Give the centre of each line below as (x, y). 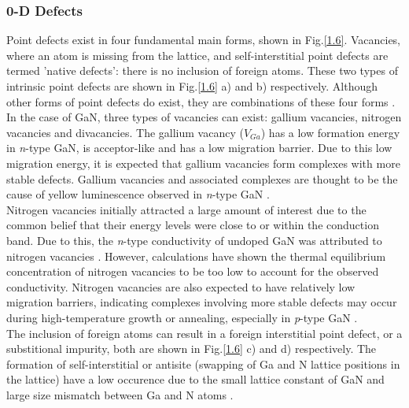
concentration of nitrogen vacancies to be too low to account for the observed (193, 271)
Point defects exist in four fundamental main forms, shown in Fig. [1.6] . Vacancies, (204, 40)
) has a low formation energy (330, 132)
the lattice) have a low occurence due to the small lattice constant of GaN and (195, 379)
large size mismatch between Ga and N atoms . (120, 394)
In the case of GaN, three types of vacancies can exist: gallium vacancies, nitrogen (204, 117)
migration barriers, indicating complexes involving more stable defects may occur (202, 302)
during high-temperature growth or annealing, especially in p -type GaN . (182, 317)
